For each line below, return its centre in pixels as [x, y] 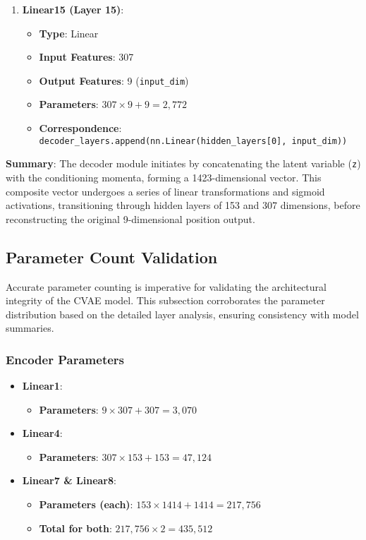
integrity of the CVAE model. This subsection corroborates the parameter [165, 300]
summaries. [30, 328]
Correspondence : [80, 128]
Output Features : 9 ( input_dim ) [114, 80]
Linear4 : [42, 433]
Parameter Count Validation [112, 257]
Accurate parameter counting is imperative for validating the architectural [166, 286]
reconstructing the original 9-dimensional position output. [130, 218]
